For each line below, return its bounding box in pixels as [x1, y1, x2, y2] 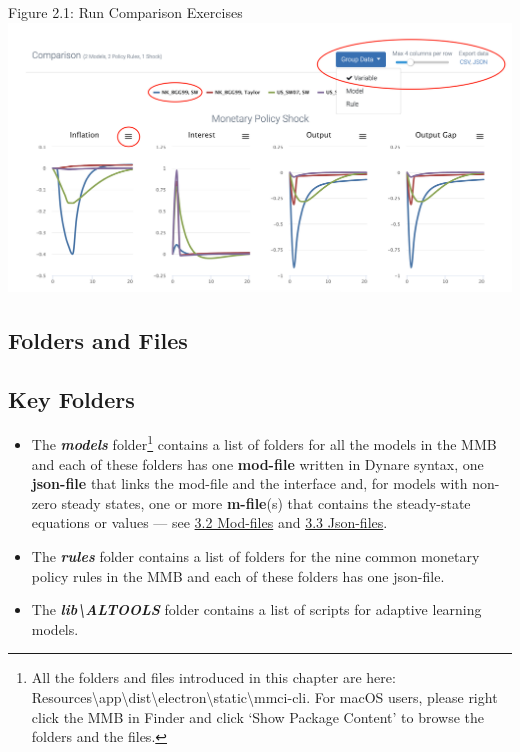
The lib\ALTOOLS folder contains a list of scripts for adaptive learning [31, 599, 482, 620]
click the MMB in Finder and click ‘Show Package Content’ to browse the [31, 706, 485, 727]
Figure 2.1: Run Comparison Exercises [8, 2, 243, 22]
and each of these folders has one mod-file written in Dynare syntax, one [31, 453, 484, 474]
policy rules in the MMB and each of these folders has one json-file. [31, 565, 445, 586]
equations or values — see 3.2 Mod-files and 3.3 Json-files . [31, 512, 388, 533]
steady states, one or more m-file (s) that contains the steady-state [61, 492, 471, 513]
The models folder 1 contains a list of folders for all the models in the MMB [31, 431, 497, 455]
